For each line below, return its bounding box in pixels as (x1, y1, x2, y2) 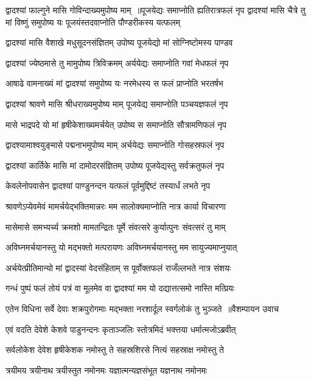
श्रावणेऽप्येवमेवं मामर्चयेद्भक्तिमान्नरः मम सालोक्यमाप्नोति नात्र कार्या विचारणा (5, 199, 226, 212)
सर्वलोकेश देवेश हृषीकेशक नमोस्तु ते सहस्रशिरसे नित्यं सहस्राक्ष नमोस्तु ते (5, 343, 224, 356)
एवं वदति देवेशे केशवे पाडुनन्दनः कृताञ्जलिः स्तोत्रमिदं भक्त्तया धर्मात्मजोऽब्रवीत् (5, 322, 236, 335)
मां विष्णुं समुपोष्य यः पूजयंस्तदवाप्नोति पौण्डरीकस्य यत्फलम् (5, 15, 180, 28)
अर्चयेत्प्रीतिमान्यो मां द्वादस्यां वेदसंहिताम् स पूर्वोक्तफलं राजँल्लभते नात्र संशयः (5, 261, 231, 274)
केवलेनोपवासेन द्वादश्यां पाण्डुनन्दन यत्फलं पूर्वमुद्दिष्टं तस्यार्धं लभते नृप (5, 179, 210, 192)
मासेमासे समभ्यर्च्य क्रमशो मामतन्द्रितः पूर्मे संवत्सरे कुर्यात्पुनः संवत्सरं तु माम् (5, 220, 226, 233)
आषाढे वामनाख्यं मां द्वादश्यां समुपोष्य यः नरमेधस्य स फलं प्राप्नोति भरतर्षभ (5, 77, 223, 90)
